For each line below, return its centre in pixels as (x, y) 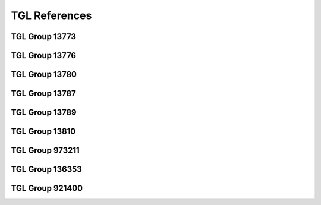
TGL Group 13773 (44, 37)
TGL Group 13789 (44, 113)
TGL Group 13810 (43, 132)
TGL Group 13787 (44, 94)
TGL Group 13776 (44, 56)
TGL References (51, 15)
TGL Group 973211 (45, 151)
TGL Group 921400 (47, 188)
